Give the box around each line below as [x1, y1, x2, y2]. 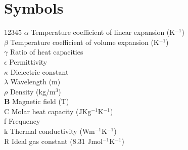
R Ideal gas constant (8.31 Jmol [4, 135, 103, 146]
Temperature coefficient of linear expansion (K [31, 27, 175, 37]
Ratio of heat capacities [10, 46, 83, 57]
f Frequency [4, 116, 40, 126]
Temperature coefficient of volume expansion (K [10, 36, 159, 47]
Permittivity [9, 56, 48, 67]
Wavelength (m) [10, 76, 61, 87]
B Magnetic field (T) [4, 96, 69, 107]
